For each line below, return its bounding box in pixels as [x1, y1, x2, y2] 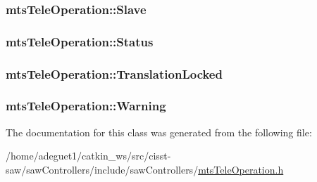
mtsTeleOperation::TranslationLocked [6, 65, 223, 82]
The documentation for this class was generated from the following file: [6, 124, 312, 139]
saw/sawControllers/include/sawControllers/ [6, 162, 199, 176]
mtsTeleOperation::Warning [6, 97, 166, 115]
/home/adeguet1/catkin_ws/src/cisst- [6, 148, 171, 163]
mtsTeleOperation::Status [6, 32, 154, 50]
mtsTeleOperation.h [198, 162, 284, 176]
